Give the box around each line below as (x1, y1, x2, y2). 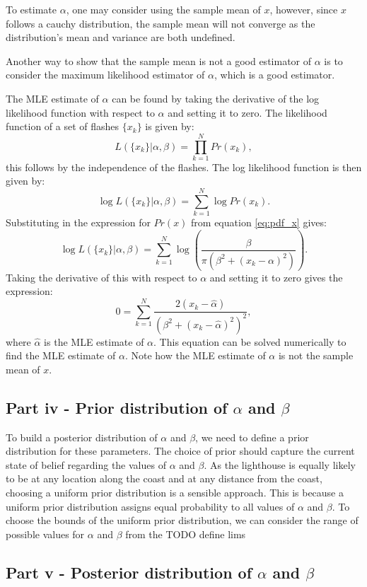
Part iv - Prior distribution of (6, 396, 228, 418)
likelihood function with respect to (6, 105, 155, 120)
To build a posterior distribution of (6, 429, 158, 444)
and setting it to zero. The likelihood (168, 105, 327, 120)
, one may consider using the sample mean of (66, 2, 261, 16)
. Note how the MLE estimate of (124, 348, 266, 363)
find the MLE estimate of (6, 348, 116, 363)
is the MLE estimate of (44, 334, 144, 349)
